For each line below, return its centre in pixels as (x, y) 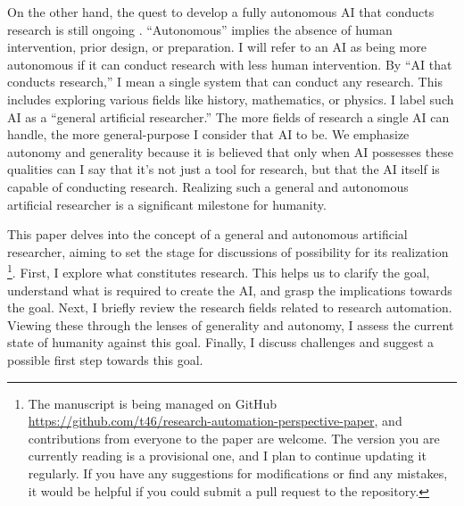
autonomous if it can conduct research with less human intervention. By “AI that (230, 64)
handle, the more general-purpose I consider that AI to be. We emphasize (208, 134)
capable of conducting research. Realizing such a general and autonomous (208, 186)
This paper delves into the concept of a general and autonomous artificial (207, 234)
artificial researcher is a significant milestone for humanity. (167, 204)
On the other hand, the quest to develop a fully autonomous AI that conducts (221, 12)
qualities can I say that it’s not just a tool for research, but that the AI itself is (224, 169)
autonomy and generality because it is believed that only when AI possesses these (230, 151)
